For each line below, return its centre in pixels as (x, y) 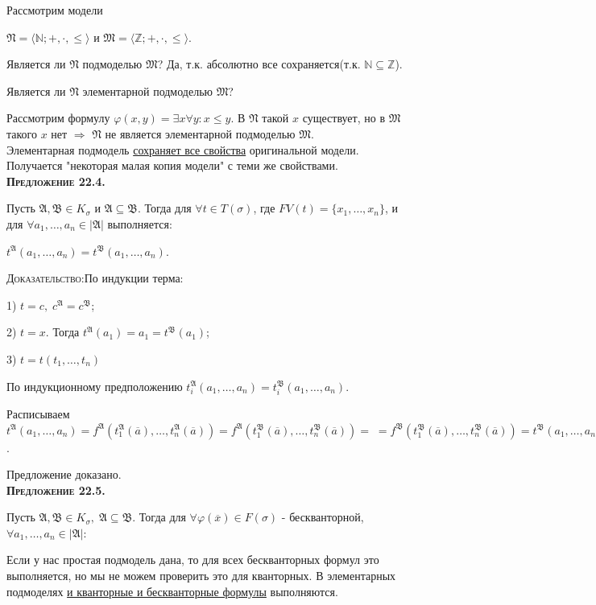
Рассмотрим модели (55, 10)
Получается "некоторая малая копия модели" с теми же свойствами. (172, 165)
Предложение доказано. (64, 474)
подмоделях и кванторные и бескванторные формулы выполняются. (172, 591)
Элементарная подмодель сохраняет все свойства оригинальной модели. (183, 149)
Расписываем (38, 413)
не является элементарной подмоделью (200, 133)
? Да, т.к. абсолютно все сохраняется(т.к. (259, 64)
